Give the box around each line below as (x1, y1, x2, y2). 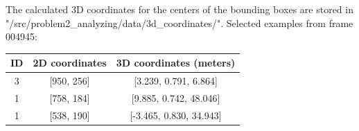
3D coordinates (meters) (116, 55, 236, 70)
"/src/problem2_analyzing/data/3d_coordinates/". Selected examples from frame (6, 15, 353, 30)
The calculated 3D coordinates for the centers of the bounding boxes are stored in (6, 2, 353, 16)
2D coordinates (33, 55, 107, 70)
